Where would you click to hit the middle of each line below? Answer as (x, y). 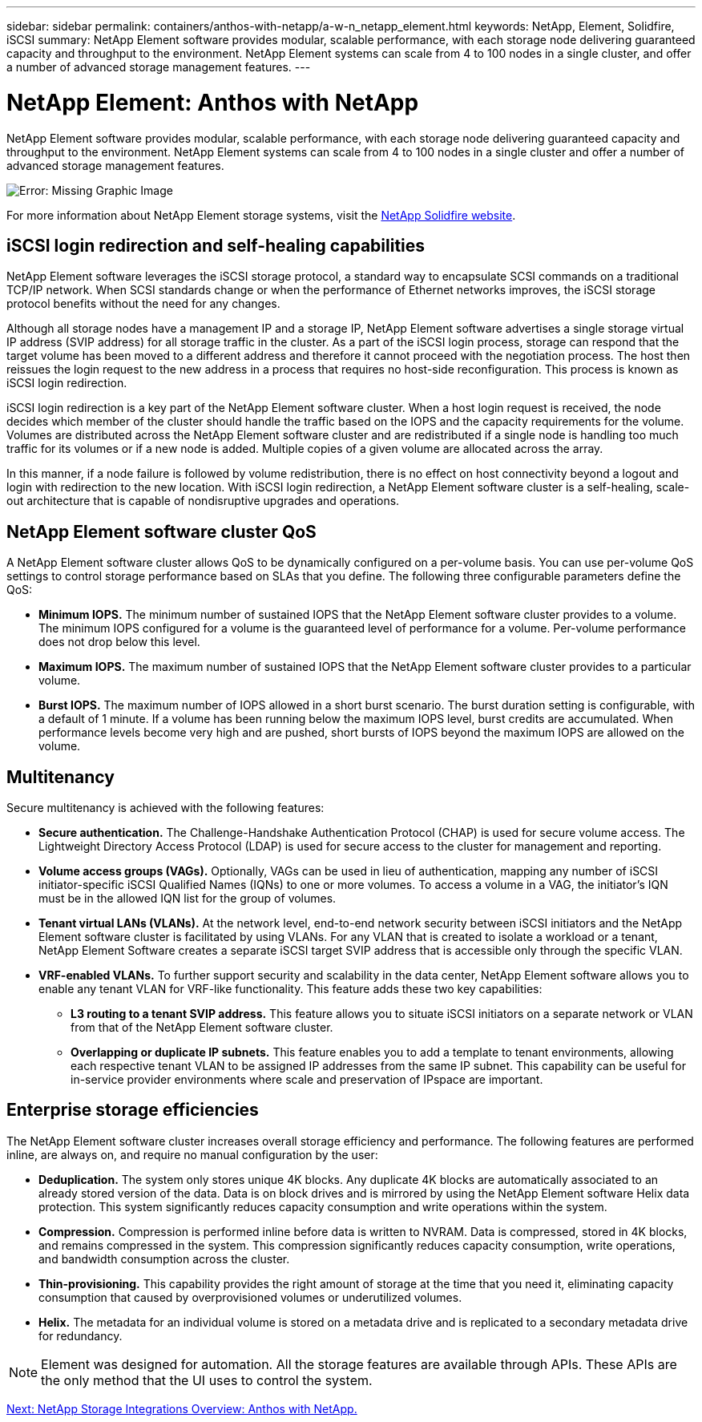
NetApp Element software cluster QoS (161, 531)
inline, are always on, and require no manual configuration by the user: (192, 1154)
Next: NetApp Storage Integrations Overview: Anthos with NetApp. (182, 1408)
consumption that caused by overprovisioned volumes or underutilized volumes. (250, 1297)
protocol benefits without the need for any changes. (143, 304)
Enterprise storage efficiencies (133, 1110)
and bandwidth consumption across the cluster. (164, 1258)
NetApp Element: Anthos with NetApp (213, 102)
